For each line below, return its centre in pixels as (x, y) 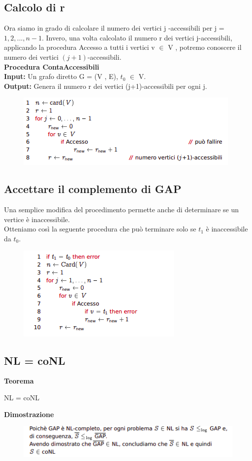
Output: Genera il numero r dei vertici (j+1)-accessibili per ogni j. (106, 86)
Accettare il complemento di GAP (93, 189)
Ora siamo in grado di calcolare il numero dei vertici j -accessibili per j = (114, 28)
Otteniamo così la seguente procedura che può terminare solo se (100, 229)
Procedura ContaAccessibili (52, 66)
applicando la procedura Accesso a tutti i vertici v (79, 47)
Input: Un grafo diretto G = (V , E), (61, 76)
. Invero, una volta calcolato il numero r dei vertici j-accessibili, (137, 37)
